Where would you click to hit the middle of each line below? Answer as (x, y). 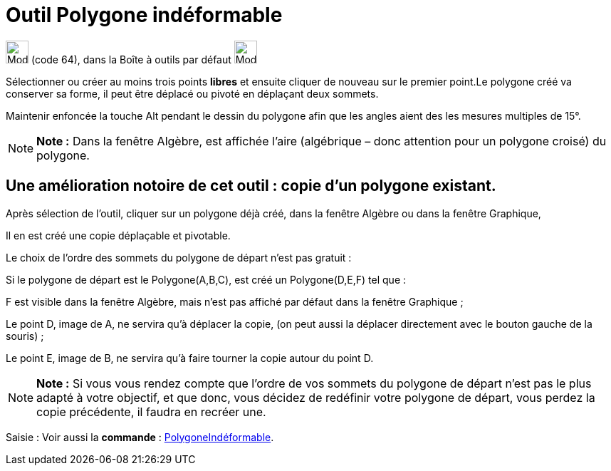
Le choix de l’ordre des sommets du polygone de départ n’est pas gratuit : (179, 257)
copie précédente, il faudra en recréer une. (151, 412)
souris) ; (25, 336)
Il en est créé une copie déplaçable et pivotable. (118, 235)
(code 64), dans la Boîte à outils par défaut (131, 59)
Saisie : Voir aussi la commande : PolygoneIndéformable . (140, 437)
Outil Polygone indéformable (144, 15)
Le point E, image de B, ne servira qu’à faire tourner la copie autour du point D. (190, 358)
